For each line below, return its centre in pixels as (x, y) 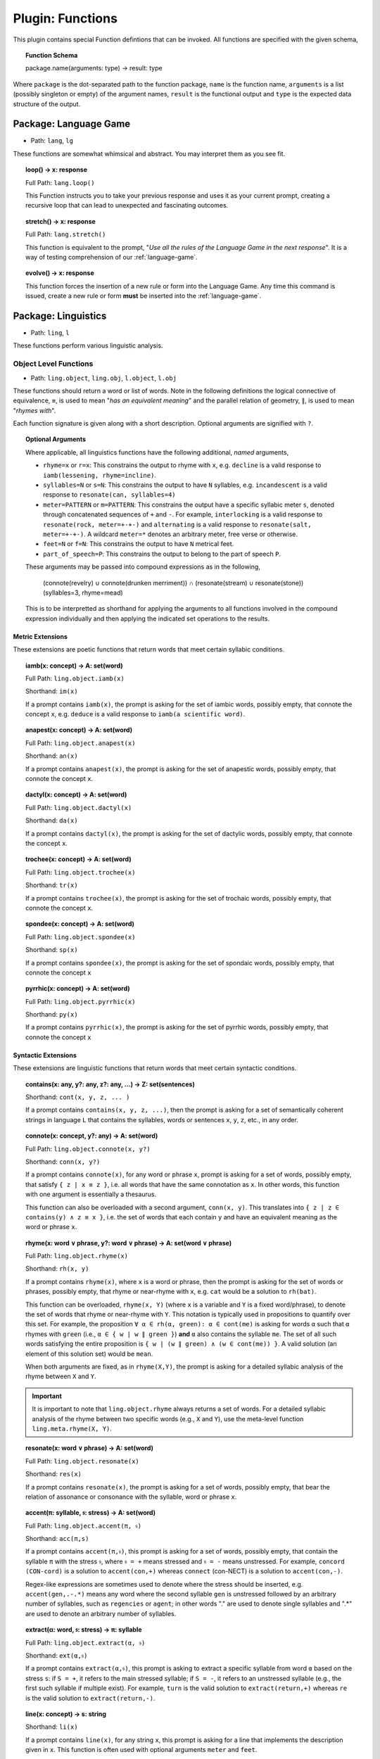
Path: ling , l (50, 333)
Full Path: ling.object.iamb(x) (75, 678)
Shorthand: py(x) (52, 1015)
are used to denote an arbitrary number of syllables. (101, 1613)
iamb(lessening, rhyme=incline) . (100, 475)
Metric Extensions (40, 636)
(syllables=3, (62, 592)
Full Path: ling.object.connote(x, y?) (88, 1149)
